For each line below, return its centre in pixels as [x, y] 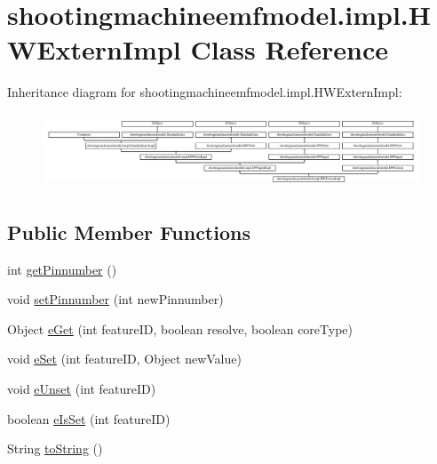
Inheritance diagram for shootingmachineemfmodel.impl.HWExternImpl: [205, 92]
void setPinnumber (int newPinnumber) [115, 299]
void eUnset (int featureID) [82, 389]
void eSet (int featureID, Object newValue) [124, 359]
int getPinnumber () [62, 269]
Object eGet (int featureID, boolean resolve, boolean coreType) [180, 328]
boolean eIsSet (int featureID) [89, 418]
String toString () [55, 448]
